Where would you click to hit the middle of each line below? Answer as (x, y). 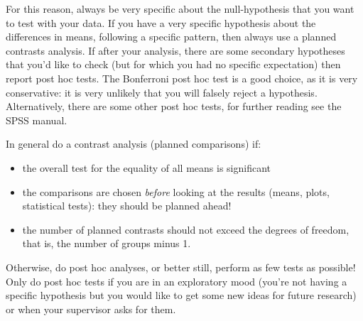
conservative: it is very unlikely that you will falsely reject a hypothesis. (162, 92)
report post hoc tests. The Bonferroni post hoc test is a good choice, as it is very (182, 78)
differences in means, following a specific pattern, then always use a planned (171, 37)
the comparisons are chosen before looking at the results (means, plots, (176, 191)
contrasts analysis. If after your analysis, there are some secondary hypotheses (175, 50)
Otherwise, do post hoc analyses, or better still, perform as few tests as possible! (181, 267)
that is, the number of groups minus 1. (107, 243)
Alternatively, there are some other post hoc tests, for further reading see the (174, 106)
